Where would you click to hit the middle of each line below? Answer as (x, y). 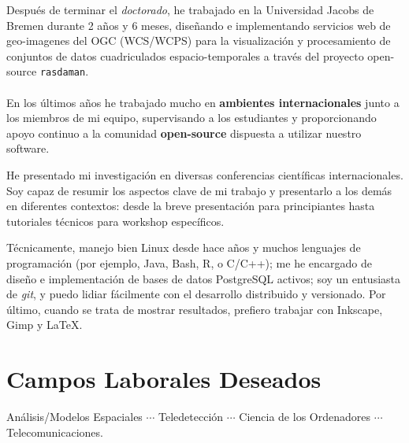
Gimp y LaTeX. (45, 325)
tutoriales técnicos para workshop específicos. (115, 221)
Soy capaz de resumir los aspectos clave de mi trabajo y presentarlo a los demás (199, 190)
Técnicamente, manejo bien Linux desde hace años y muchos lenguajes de (184, 247)
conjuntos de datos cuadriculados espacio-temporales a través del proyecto (185, 55)
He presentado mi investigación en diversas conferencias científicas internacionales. (205, 175)
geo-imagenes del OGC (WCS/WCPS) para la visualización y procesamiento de (199, 41)
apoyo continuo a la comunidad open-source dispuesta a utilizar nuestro (184, 133)
